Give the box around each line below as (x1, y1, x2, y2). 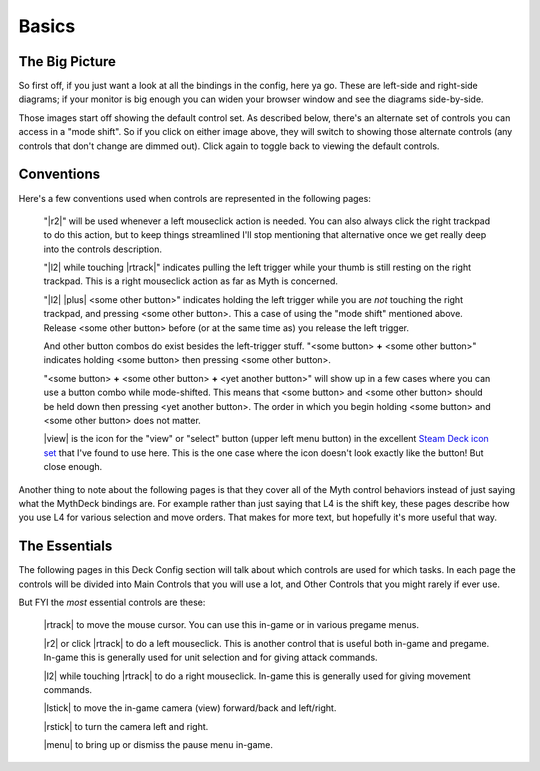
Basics (18, 15, 76, 37)
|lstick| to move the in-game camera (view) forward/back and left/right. (43, 702, 337, 714)
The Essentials (18, 538, 113, 555)
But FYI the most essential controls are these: (18, 596, 206, 609)
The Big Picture (18, 53, 117, 70)
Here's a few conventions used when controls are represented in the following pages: (18, 192, 372, 204)
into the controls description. (43, 243, 162, 255)
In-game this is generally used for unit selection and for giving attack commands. (43, 651, 379, 664)
